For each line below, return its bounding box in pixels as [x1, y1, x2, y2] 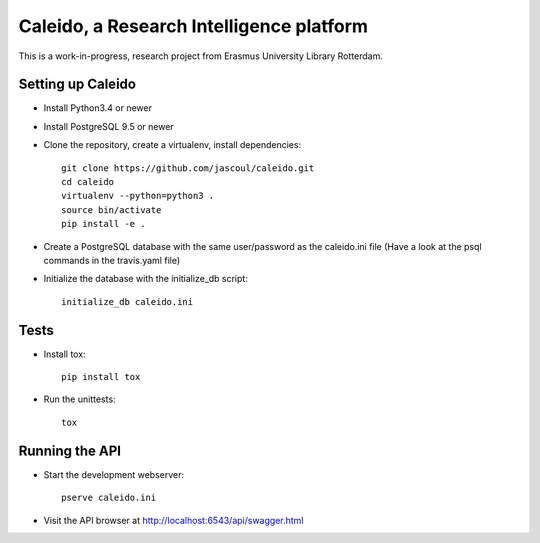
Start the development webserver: [43, 468, 185, 480]
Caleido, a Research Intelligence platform [18, 15, 369, 37]
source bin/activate [61, 204, 162, 215]
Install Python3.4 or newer [43, 102, 152, 114]
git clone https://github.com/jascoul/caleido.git [61, 162, 315, 174]
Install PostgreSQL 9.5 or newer [43, 120, 174, 132]
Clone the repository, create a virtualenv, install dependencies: [43, 139, 302, 151]
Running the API [18, 442, 122, 459]
